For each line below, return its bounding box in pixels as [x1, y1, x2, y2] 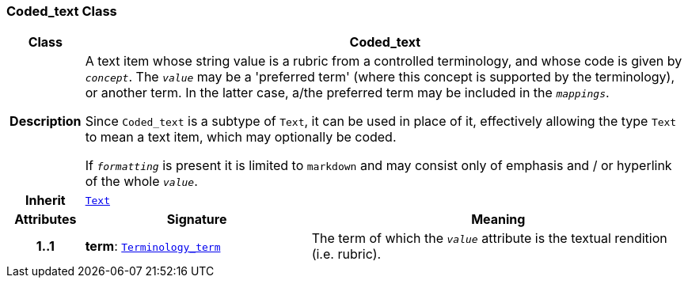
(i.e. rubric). [311, 246, 382, 263]
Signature [166, 211, 227, 228]
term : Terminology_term [85, 238, 221, 255]
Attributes [14, 211, 77, 228]
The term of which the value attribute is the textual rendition [311, 230, 667, 247]
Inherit [25, 192, 66, 209]
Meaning [471, 211, 526, 228]
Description [10, 113, 82, 130]
